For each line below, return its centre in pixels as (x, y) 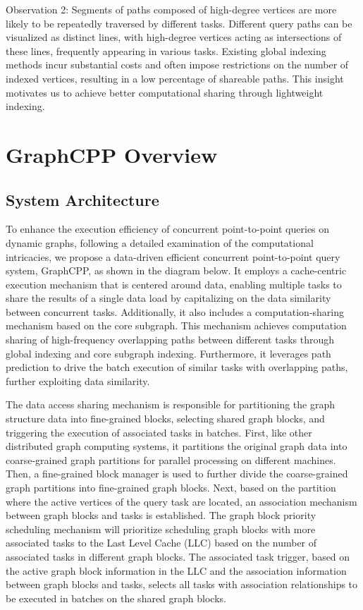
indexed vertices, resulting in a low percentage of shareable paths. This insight (175, 78)
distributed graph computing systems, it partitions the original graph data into (177, 446)
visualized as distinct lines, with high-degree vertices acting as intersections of (174, 37)
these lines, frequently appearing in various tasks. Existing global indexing (166, 50)
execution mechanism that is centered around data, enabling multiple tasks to (174, 284)
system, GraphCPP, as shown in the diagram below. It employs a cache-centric (176, 270)
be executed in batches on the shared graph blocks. (116, 598)
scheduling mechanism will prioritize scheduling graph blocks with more (161, 529)
